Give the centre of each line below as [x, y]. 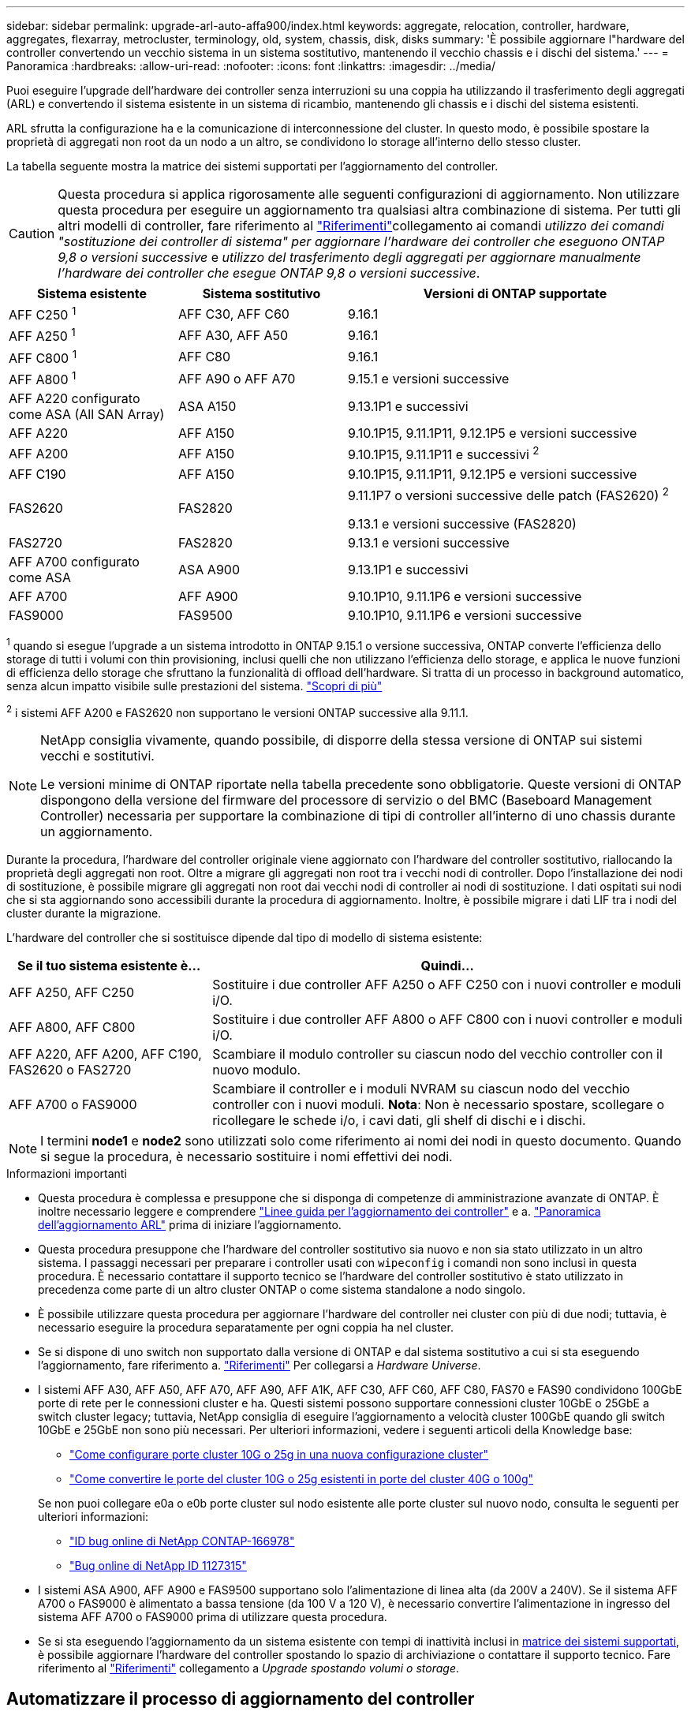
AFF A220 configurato [75, 399]
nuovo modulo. [257, 1070]
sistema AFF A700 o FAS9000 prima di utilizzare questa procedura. [213, 1617]
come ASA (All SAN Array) [87, 415]
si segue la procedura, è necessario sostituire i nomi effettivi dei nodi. [247, 1157]
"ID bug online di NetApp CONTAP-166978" [182, 1541]
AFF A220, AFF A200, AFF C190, [105, 1054]
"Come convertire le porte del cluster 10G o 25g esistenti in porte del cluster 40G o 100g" [302, 1479]
